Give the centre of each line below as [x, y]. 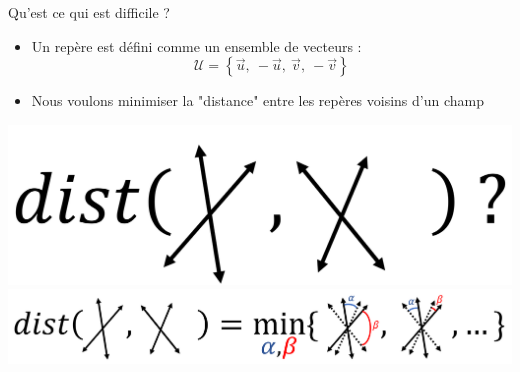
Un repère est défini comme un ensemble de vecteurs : [196, 45]
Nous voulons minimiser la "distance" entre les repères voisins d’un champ [258, 100]
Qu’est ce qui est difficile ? [89, 12]
